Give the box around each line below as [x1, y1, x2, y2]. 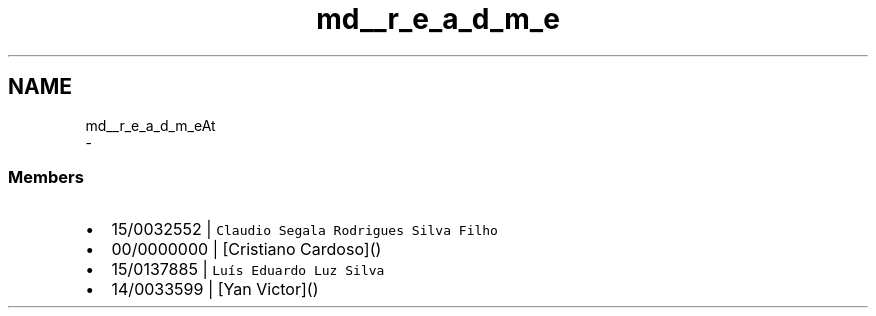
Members [8, 166, 84, 187]
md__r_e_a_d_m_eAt [85, 116, 216, 134]
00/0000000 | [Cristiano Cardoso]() [111, 239, 382, 260]
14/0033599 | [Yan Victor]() [111, 279, 319, 300]
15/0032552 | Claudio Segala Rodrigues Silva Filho [111, 219, 498, 240]
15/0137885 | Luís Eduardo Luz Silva [111, 259, 385, 280]
